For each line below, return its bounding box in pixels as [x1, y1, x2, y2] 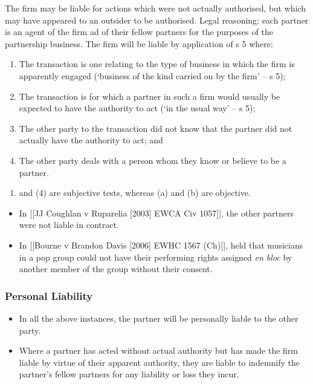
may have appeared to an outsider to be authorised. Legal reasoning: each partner [5, 13, 309, 26]
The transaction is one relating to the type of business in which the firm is [19, 57, 295, 70]
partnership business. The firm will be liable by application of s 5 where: [5, 37, 273, 50]
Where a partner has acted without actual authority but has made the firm [19, 344, 298, 357]
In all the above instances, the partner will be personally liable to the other [19, 311, 298, 324]
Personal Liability [5, 288, 93, 303]
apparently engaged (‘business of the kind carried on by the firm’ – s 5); [19, 69, 286, 82]
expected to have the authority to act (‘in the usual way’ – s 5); [19, 102, 256, 114]
